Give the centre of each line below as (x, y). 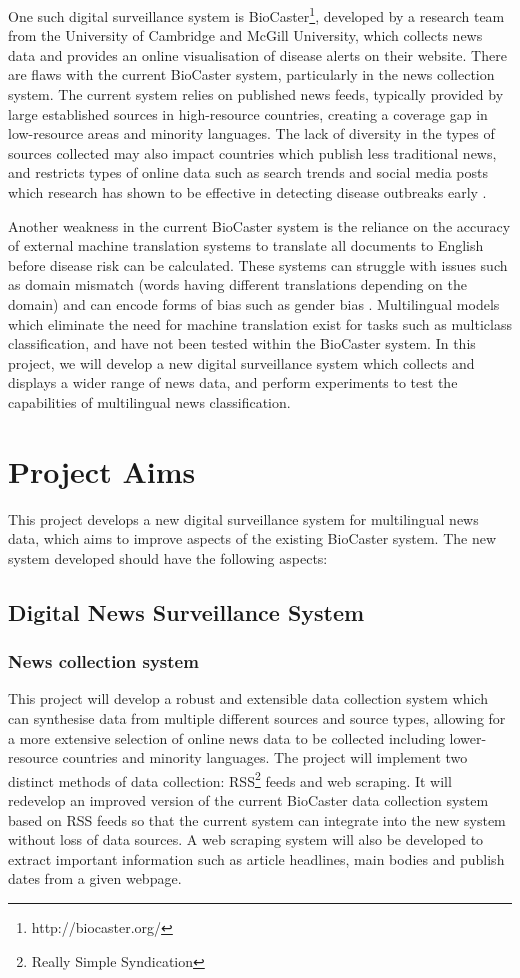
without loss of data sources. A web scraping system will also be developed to (246, 839)
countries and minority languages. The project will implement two (265, 757)
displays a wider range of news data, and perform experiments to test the (233, 382)
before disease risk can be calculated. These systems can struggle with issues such (258, 264)
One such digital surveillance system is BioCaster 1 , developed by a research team (256, 14)
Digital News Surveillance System (186, 611)
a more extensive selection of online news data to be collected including (226, 737)
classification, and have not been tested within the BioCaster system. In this (242, 343)
